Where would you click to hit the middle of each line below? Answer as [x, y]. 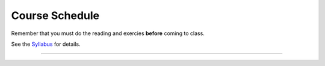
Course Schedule [55, 15]
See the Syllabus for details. [46, 44]
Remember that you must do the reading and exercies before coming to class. [108, 33]
